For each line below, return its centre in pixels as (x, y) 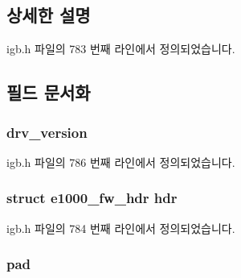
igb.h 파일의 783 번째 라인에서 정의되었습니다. (121, 49)
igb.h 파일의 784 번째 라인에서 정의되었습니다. (121, 228)
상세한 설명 (49, 15)
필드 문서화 (49, 92)
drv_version (47, 132)
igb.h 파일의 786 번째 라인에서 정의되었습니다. (121, 162)
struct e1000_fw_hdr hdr (92, 198)
